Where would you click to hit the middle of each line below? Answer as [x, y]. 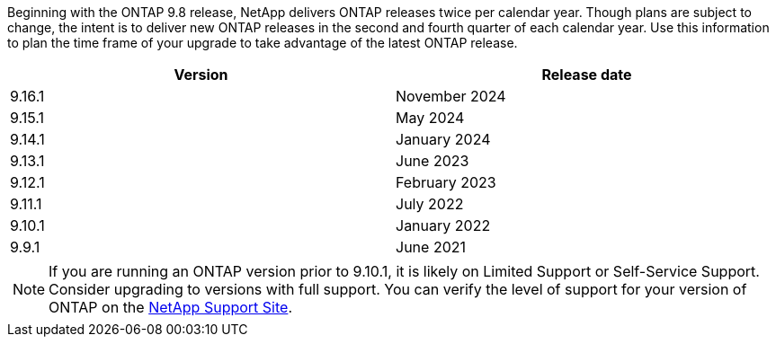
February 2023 [446, 182]
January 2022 [443, 225]
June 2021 [431, 247]
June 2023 [433, 161]
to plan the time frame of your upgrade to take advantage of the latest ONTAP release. [263, 43]
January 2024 [443, 139]
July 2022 [430, 204]
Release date [587, 75]
